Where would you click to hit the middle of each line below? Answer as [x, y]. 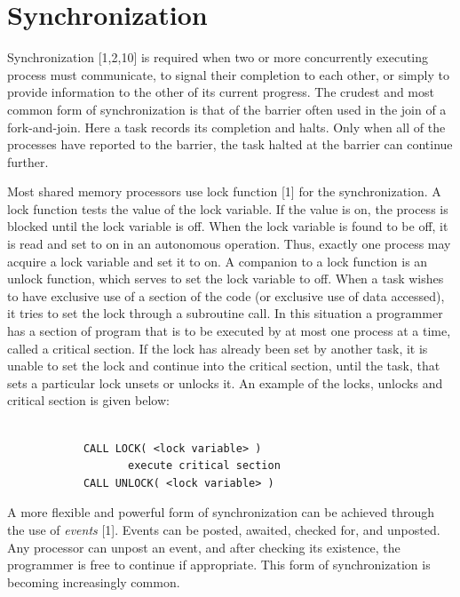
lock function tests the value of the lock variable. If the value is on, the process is [228, 208]
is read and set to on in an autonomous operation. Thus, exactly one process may [229, 244]
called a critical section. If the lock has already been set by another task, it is [218, 348]
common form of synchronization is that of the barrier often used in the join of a [227, 109]
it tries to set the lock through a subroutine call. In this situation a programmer [225, 313]
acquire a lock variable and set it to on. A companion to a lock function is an [218, 261]
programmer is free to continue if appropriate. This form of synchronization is [219, 565]
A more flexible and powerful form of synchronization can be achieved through [221, 512]
